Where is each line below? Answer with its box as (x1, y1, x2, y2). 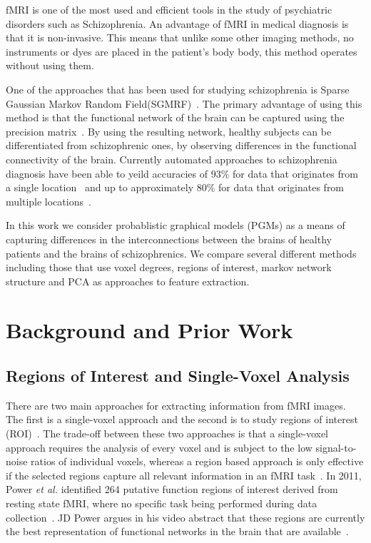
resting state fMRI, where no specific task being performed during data (6, 496, 317, 511)
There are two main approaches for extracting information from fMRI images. (6, 397, 346, 412)
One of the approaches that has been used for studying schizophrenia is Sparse (6, 81, 350, 96)
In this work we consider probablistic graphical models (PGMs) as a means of (6, 218, 345, 233)
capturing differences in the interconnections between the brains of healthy (6, 231, 332, 246)
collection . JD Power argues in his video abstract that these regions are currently (6, 509, 365, 524)
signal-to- (315, 440, 357, 455)
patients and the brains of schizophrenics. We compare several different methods (6, 245, 357, 260)
